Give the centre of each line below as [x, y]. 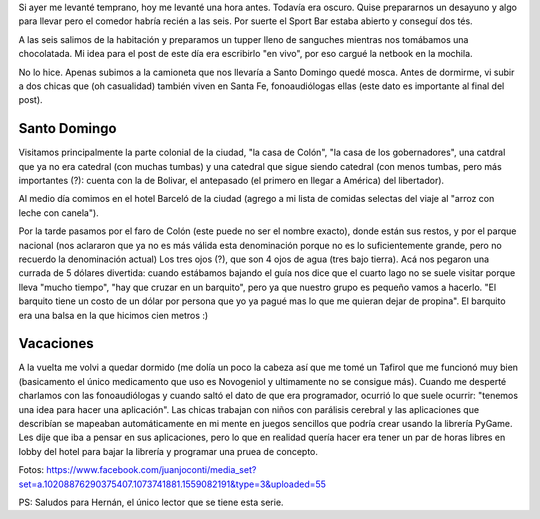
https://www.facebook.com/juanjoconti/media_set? [151, 470]
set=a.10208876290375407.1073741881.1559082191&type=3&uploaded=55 [172, 484]
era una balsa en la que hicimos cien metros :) [113, 315]
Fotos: [31, 470]
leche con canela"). [58, 212]
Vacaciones [56, 343]
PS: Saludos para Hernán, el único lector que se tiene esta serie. [151, 502]
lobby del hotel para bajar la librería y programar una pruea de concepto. [168, 451]
